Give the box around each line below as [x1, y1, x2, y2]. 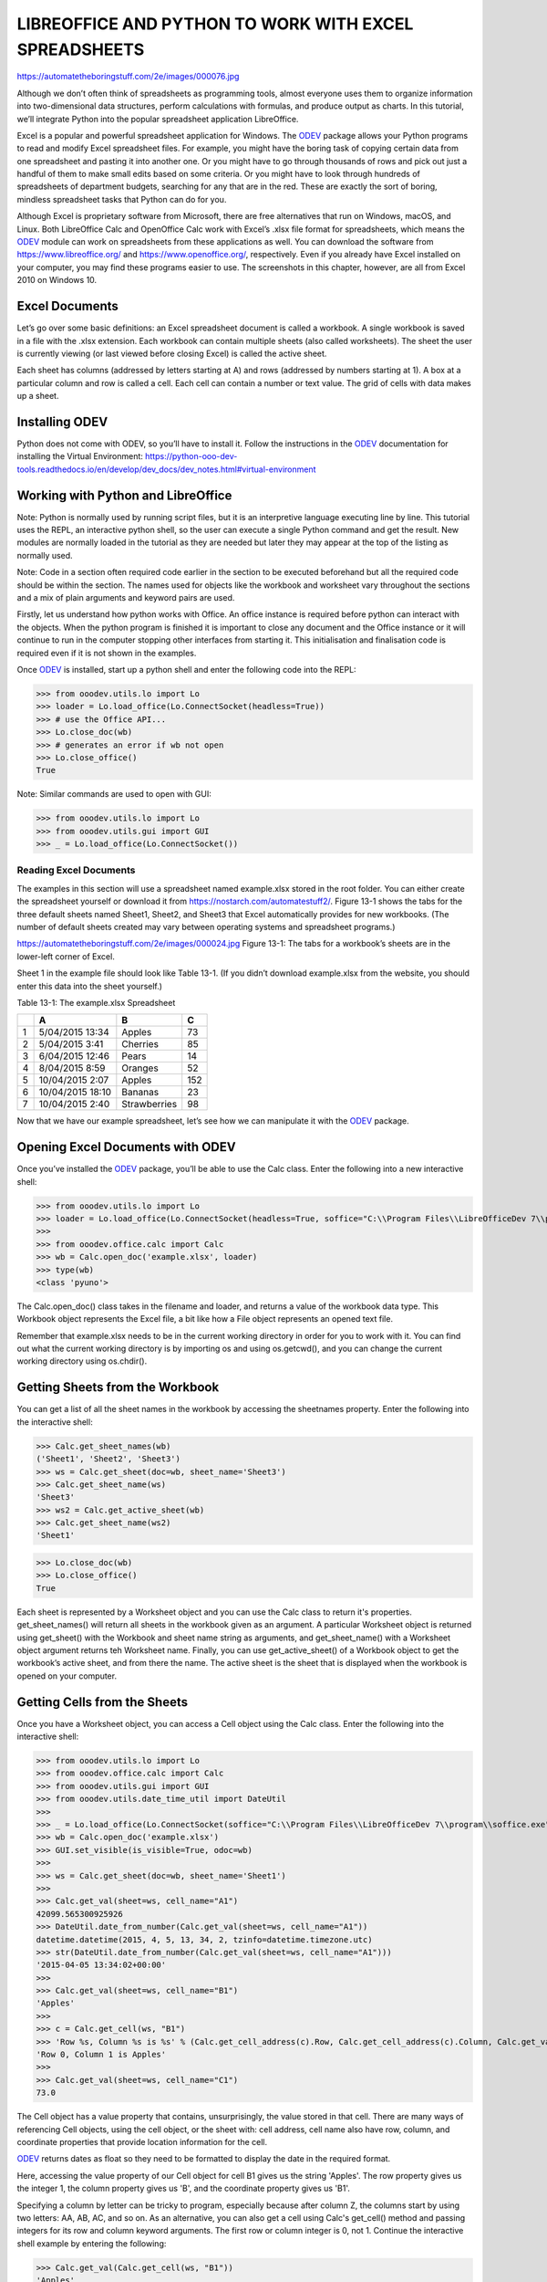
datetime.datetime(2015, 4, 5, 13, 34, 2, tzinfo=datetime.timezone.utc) [36, 1934, 373, 1944]
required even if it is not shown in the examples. [16, 647, 197, 658]
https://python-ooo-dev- [144, 451, 238, 462]
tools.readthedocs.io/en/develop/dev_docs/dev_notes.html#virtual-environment [16, 464, 316, 475]
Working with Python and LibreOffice [16, 487, 232, 503]
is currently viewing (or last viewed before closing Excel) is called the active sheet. [16, 348, 327, 359]
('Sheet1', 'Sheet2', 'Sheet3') [36, 1454, 181, 1464]
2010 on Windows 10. [16, 275, 98, 286]
